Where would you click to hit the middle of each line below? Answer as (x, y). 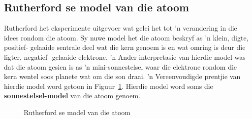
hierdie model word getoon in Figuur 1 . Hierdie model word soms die (109, 86)
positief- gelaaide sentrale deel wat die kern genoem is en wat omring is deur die (125, 47)
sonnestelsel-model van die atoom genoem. (72, 96)
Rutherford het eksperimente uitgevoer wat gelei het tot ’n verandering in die (121, 28)
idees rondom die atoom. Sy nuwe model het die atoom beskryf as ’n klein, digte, (126, 37)
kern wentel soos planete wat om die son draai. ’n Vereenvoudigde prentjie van (122, 76)
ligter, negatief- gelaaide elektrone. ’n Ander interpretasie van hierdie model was (125, 57)
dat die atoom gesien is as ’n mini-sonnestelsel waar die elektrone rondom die (121, 66)
